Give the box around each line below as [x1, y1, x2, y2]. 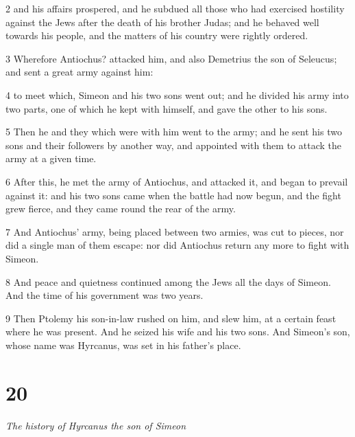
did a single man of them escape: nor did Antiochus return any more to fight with [5, 238, 350, 252]
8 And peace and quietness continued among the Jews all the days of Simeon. [5, 274, 331, 289]
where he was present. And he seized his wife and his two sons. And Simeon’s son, [5, 324, 350, 339]
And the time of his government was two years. [5, 288, 204, 302]
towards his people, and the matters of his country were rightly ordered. [5, 28, 308, 43]
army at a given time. [5, 151, 97, 166]
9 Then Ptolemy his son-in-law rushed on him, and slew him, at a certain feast [5, 311, 336, 325]
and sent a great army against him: [5, 65, 154, 79]
